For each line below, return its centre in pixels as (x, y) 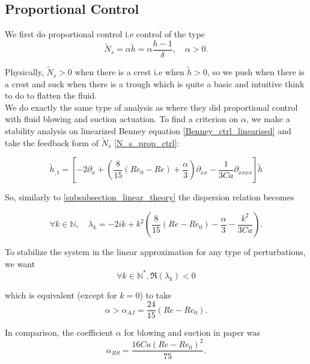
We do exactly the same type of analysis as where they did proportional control (151, 107)
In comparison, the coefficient (59, 332)
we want (20, 263)
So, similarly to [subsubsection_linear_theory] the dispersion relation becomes (150, 197)
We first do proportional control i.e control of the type (105, 34)
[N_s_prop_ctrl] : (147, 142)
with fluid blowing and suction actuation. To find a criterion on (122, 119)
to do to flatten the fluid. (51, 95)
